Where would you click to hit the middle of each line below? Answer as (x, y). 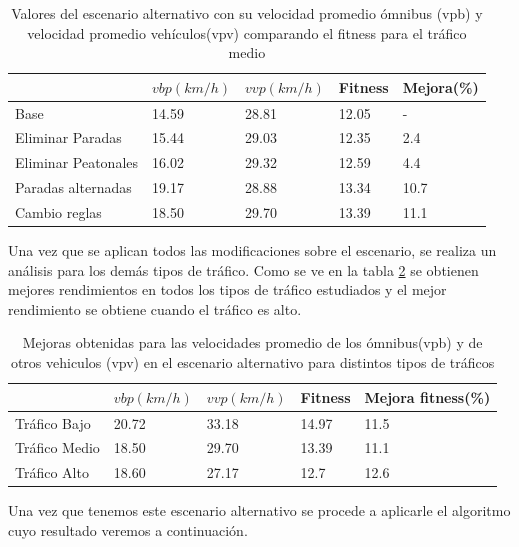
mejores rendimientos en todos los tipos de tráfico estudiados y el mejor (227, 289)
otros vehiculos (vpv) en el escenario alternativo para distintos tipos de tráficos (252, 362)
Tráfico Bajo (53, 422)
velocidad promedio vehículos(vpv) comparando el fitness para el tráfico (247, 32)
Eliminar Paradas (68, 137)
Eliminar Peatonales (77, 162)
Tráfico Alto (52, 472)
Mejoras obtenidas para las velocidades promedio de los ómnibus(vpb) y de (252, 342)
